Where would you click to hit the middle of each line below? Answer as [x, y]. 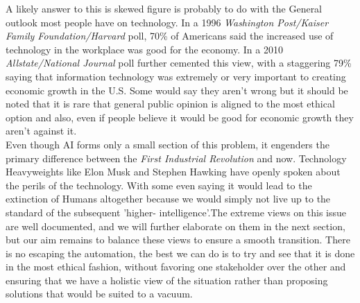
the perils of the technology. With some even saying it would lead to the [159, 185]
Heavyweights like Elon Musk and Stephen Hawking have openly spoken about [173, 172]
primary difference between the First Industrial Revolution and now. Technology [176, 158]
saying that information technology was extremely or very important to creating [176, 76]
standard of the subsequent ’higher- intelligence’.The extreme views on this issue [176, 212]
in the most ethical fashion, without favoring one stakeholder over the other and [176, 267]
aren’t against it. [41, 131]
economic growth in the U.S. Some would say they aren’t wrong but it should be [177, 90]
